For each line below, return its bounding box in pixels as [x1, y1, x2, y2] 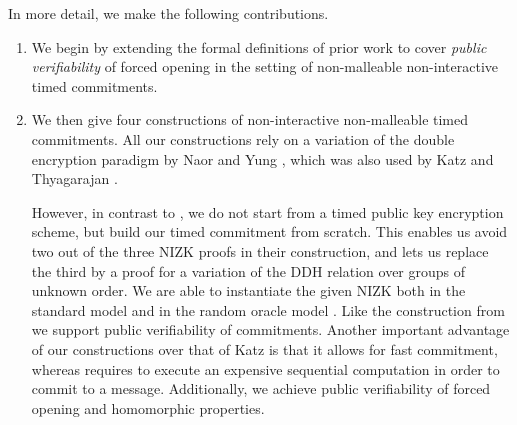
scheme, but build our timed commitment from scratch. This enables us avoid [31, 221, 508, 242]
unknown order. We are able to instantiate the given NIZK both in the [31, 280, 466, 301]
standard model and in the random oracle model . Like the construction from [31, 299, 505, 320]
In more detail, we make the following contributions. [8, 3, 329, 23]
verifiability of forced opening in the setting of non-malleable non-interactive [31, 56, 498, 77]
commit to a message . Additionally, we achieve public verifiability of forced [31, 378, 491, 399]
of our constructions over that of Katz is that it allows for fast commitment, [31, 338, 498, 359]
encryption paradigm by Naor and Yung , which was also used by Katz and [31, 148, 494, 169]
